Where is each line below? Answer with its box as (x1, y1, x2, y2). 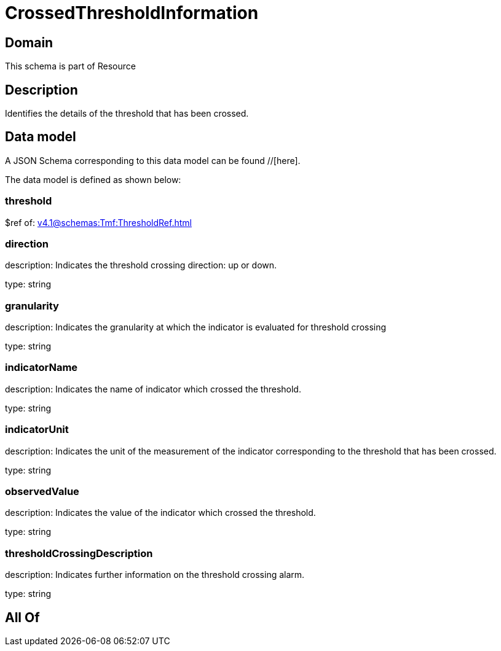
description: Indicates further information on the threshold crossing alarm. (5, 569, 305, 580)
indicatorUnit (5, 423, 69, 436)
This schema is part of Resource (5, 61, 136, 72)
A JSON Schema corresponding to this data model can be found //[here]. (5, 155, 301, 166)
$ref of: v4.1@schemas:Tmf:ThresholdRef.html (5, 217, 192, 228)
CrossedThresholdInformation (5, 2, 259, 23)
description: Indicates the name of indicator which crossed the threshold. (5, 383, 301, 394)
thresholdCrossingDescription (5, 547, 153, 559)
